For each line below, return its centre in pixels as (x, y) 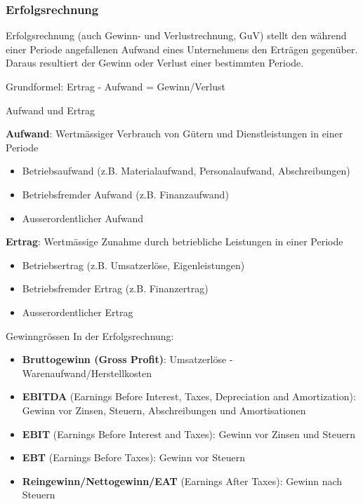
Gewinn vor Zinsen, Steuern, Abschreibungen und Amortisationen (164, 410)
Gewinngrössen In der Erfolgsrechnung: (90, 335)
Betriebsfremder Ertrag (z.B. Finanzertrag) (115, 288)
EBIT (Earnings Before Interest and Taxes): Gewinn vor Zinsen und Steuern (189, 434)
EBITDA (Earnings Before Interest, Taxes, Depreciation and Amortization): (189, 396)
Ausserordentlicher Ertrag (78, 312)
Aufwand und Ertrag (51, 110)
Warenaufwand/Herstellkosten (87, 373)
